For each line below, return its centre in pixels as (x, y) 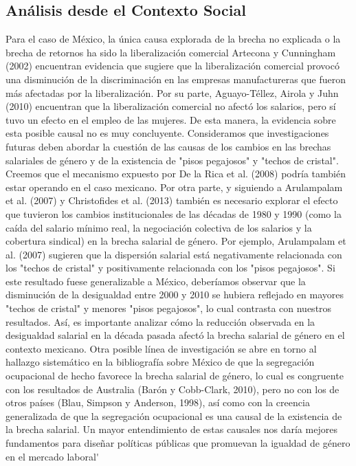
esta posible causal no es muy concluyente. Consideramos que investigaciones (167, 133)
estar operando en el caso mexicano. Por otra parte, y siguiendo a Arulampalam (174, 187)
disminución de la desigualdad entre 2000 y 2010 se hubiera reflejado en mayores (175, 295)
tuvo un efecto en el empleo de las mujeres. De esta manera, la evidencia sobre (171, 119)
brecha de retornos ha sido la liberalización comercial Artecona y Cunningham (171, 52)
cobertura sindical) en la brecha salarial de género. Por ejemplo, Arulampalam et (176, 241)
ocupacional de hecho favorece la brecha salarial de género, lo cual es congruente (175, 376)
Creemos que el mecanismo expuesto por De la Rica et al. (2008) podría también (176, 174)
